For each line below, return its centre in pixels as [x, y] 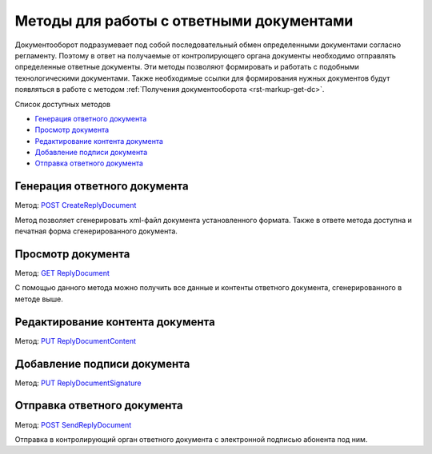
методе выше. [39, 299]
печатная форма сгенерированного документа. [96, 231]
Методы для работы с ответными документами [184, 21]
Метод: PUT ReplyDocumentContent [75, 340]
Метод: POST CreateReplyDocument [76, 205]
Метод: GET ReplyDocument [62, 273]
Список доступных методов [63, 104]
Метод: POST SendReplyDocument [73, 424]
